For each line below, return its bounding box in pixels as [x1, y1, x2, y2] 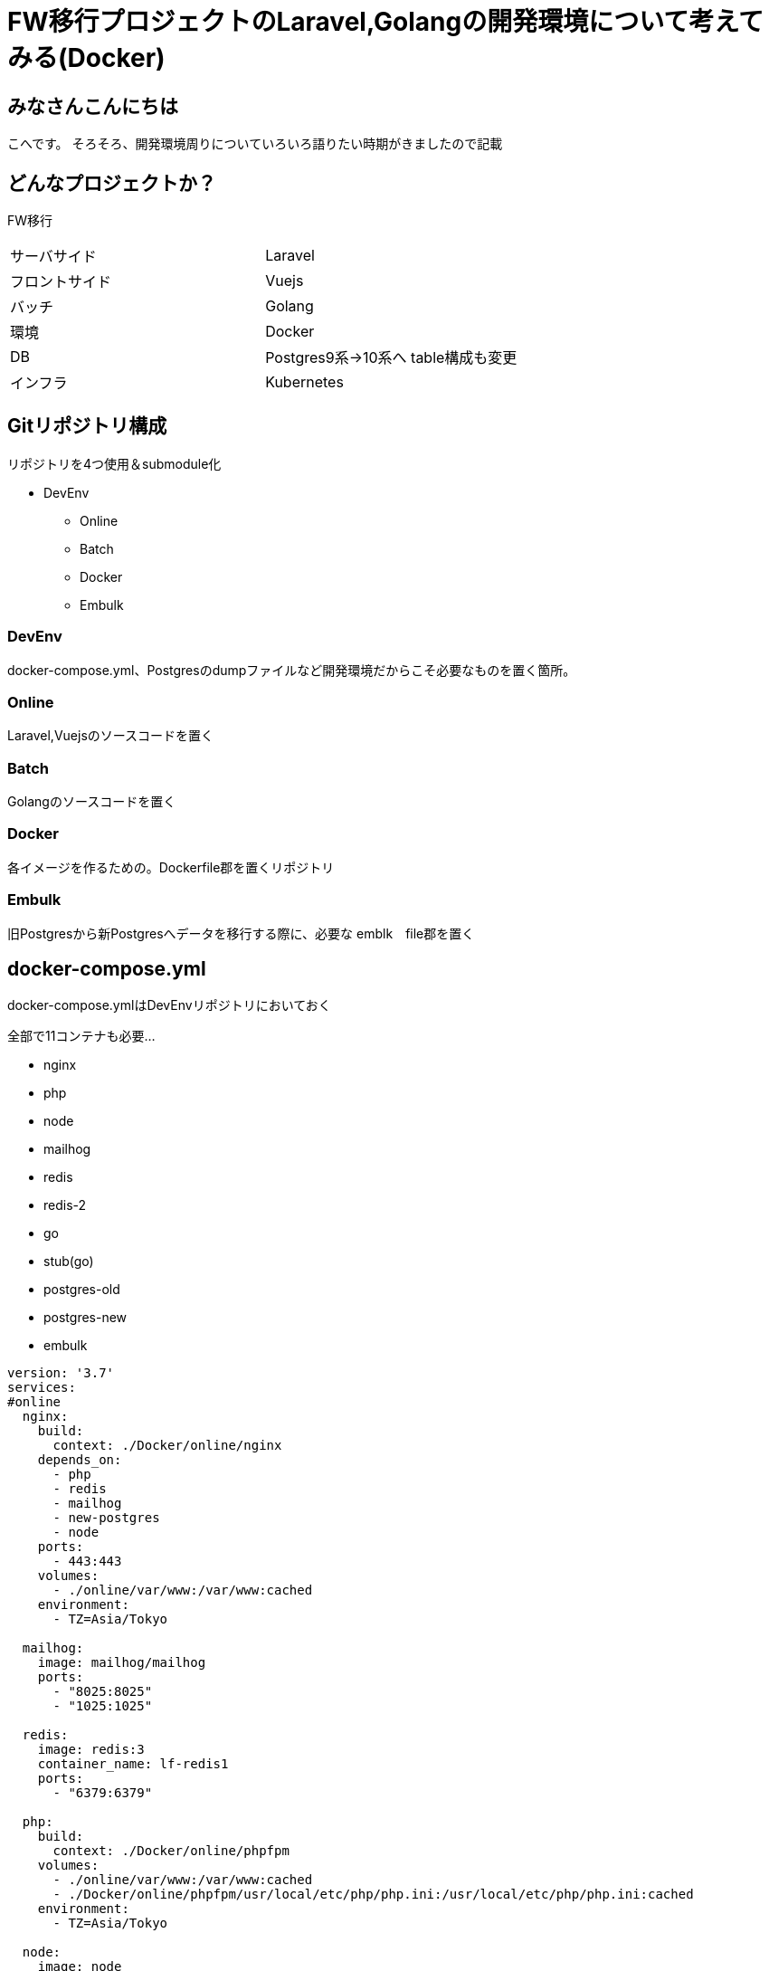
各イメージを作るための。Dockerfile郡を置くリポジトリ [7, 859, 335, 875]
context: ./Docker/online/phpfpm [52, 1843, 290, 1859]
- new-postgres [52, 1510, 160, 1526]
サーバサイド [10, 247, 97, 266]
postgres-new [43, 1309, 128, 1326]
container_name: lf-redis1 [37, 1757, 229, 1772]
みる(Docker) [7, 43, 166, 73]
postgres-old [43, 1281, 120, 1298]
